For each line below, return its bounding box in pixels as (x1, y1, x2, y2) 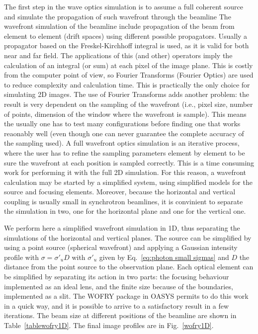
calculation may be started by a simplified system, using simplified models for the (4, 176, 253, 187)
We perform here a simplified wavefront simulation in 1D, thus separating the (4, 223, 240, 233)
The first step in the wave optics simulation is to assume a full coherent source (4, 1, 243, 11)
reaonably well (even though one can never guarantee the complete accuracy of (4, 128, 244, 138)
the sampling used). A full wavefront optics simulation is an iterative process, (4, 138, 240, 148)
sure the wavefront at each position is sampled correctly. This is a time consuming (4, 157, 255, 167)
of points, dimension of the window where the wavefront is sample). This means (4, 108, 247, 119)
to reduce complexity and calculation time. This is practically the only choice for (4, 79, 250, 89)
